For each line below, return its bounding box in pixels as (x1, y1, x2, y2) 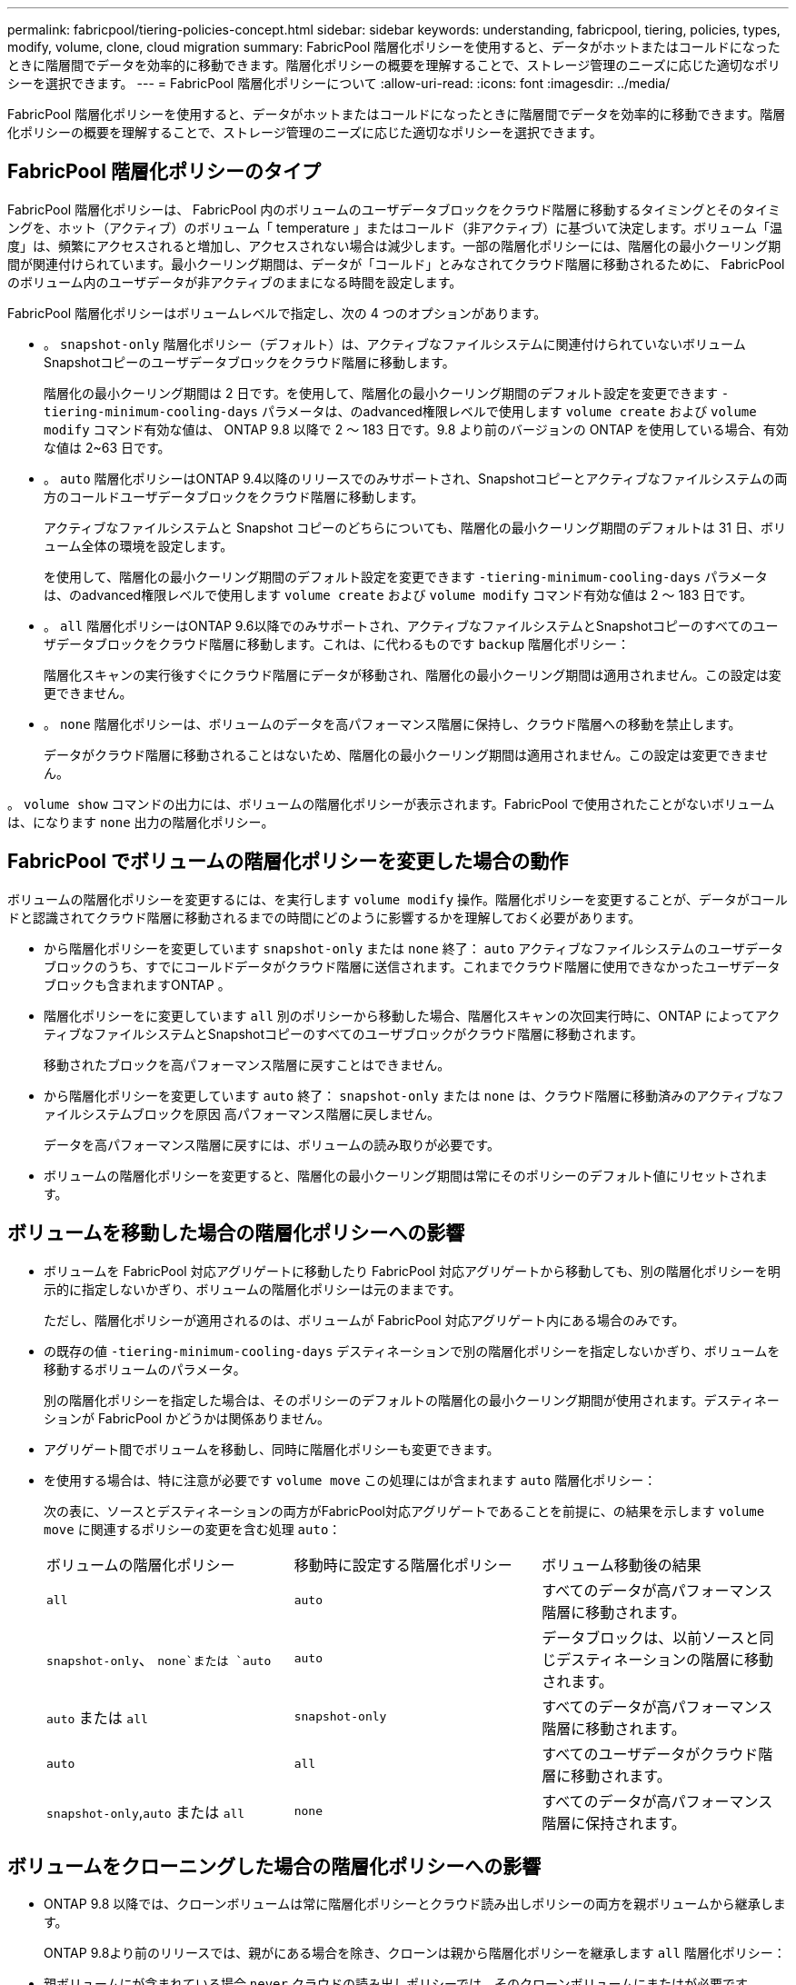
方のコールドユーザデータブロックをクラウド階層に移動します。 (44, 488, 424, 504)
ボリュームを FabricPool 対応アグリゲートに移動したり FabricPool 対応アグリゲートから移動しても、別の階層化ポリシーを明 (44, 1262, 781, 1279)
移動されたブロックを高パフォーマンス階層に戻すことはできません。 (44, 1056, 451, 1072)
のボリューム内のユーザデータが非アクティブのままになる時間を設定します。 (7, 274, 463, 290)
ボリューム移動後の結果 (542, 1555, 701, 1574)
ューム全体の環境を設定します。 (44, 537, 234, 554)
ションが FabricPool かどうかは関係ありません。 (44, 1410, 331, 1426)
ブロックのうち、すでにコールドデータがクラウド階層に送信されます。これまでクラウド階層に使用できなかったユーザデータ (44, 958, 781, 974)
